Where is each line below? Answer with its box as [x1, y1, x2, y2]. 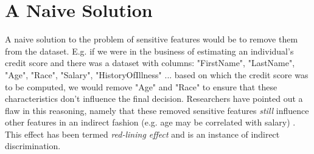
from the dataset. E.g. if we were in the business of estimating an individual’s [5, 44, 294, 57]
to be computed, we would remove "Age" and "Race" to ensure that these [5, 80, 277, 93]
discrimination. [5, 139, 61, 152]
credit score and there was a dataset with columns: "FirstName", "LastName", [5, 56, 295, 69]
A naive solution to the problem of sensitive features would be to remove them [5, 33, 298, 45]
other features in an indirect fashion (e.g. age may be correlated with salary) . [5, 116, 296, 129]
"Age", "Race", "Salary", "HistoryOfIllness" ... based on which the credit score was [5, 68, 309, 81]
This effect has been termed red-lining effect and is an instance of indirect [5, 127, 280, 140]
